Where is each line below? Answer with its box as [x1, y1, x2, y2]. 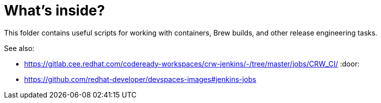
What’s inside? [4, 2, 105, 19]
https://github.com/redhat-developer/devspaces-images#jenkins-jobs [24, 74, 256, 83]
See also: [4, 43, 35, 52]
